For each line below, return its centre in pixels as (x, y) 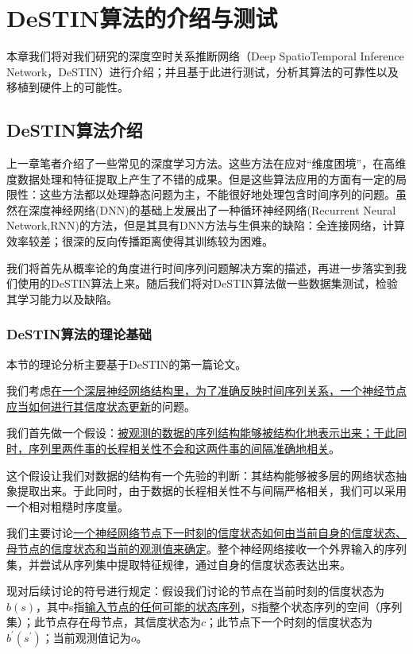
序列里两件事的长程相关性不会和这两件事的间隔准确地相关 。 (184, 449)
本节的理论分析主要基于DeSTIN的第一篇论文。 (127, 364)
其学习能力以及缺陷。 (62, 298)
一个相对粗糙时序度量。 (68, 506)
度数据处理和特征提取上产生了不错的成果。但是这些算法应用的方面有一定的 (201, 178)
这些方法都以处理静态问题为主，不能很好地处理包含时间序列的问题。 (217, 194)
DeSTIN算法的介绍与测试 (142, 18)
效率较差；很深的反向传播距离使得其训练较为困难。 (140, 241)
